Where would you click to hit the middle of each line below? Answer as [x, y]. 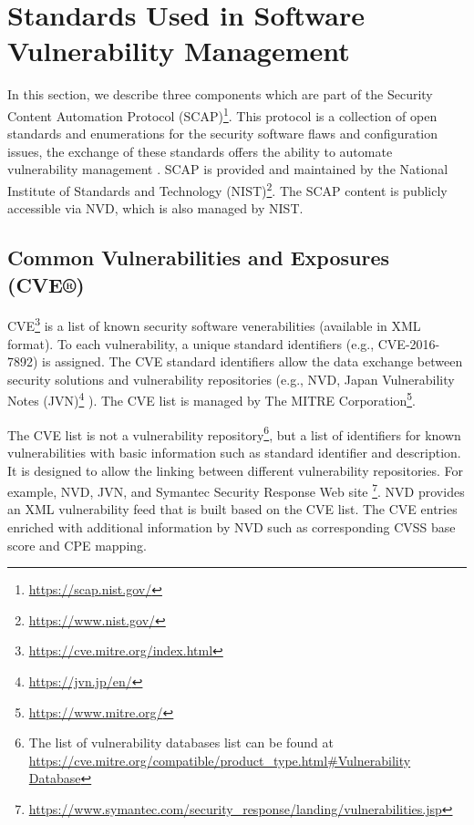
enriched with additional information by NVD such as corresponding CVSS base [232, 526]
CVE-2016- [409, 343]
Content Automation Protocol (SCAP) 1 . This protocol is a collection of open [222, 114]
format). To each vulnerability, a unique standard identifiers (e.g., [191, 343]
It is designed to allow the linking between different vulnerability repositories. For [236, 470]
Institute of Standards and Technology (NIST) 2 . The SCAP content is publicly [227, 189]
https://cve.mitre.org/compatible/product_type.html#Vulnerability [220, 760]
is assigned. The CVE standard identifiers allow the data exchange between [252, 361]
